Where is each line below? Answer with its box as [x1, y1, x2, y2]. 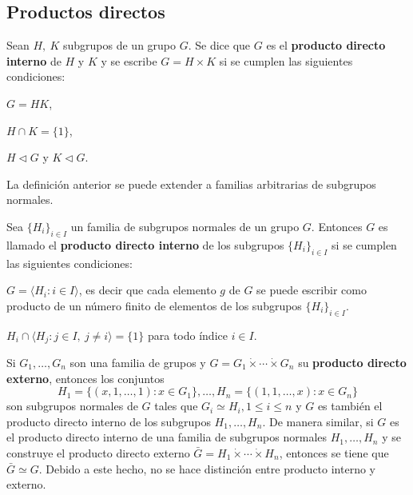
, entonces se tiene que [279, 444, 389, 461]
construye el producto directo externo [6, 444, 190, 461]
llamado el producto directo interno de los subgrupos [6, 236, 284, 253]
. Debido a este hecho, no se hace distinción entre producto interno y [38, 460, 375, 477]
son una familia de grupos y [69, 353, 206, 370]
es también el [317, 397, 383, 414]
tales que [154, 397, 198, 414]
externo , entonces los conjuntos [6, 369, 165, 386]
